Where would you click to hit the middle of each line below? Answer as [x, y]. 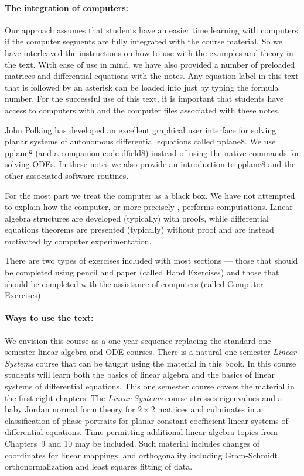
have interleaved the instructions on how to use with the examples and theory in [149, 52]
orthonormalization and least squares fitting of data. [99, 466]
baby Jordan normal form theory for [70, 409]
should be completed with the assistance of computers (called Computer [134, 283]
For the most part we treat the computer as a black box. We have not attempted [150, 195]
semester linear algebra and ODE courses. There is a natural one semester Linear [151, 352]
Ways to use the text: [49, 318]
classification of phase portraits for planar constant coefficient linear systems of [146, 420]
